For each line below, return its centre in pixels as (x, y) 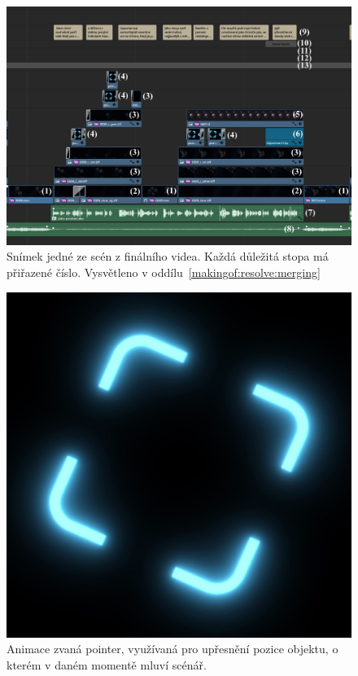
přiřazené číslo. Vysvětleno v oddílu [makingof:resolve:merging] (164, 272)
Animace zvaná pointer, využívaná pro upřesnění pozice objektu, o (172, 649)
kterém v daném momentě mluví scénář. (107, 664)
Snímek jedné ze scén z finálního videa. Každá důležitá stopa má (168, 256)
